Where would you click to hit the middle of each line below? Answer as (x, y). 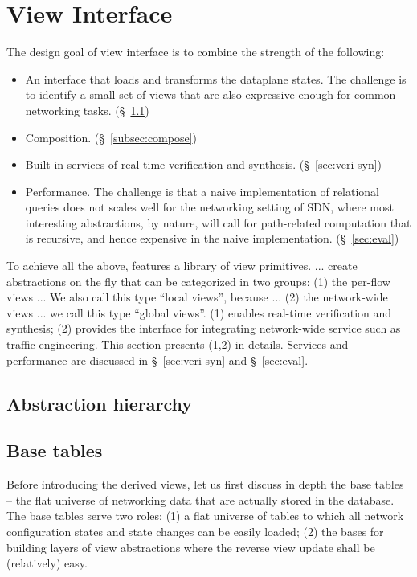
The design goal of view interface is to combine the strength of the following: (196, 52)
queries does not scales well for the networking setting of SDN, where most (209, 207)
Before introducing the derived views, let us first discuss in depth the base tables (205, 484)
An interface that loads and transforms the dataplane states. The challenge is (216, 78)
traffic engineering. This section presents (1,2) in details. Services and (178, 344)
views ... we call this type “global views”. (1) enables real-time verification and (199, 312)
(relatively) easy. (47, 563)
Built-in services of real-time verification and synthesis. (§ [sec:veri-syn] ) (204, 164)
